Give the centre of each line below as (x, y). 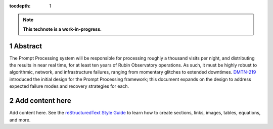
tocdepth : (20, 6)
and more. (20, 120)
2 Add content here (40, 101)
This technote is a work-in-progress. (62, 29)
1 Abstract (26, 46)
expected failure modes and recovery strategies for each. (69, 86)
